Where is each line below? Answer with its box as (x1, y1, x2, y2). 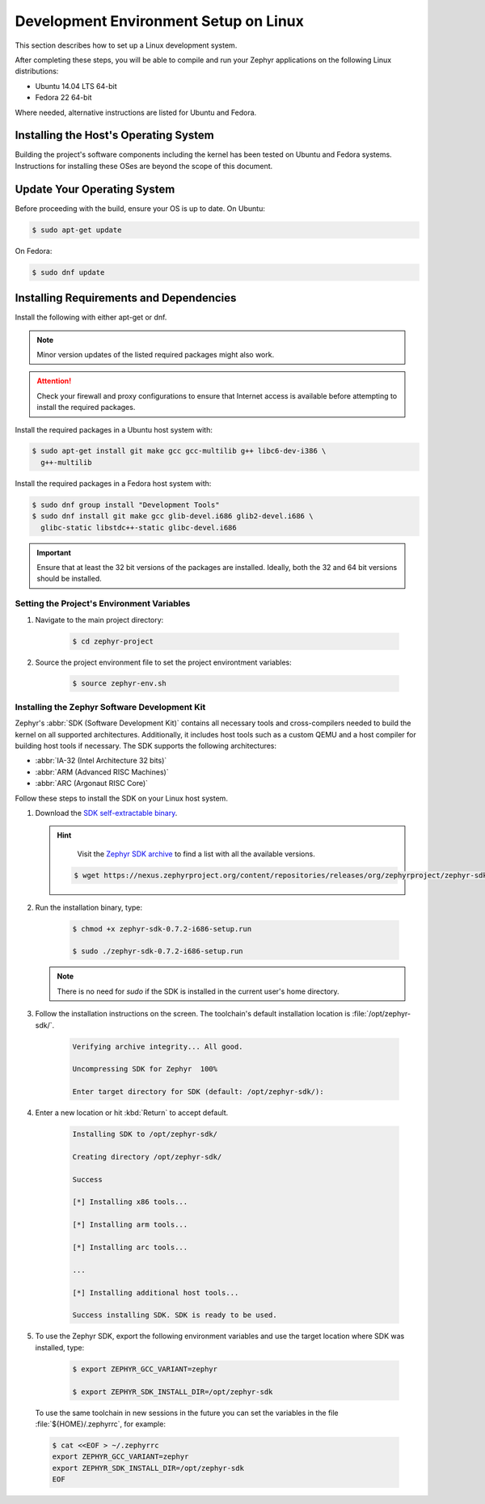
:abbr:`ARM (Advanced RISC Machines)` (35, 767, 169, 776)
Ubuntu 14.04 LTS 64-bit (35, 81, 117, 91)
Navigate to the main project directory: (35, 615, 164, 624)
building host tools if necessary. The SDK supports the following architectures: (15, 741, 277, 750)
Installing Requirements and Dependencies (15, 291, 237, 305)
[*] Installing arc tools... (72, 1243, 188, 1253)
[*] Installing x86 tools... (72, 1198, 188, 1206)
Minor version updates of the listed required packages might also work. (36, 349, 275, 359)
